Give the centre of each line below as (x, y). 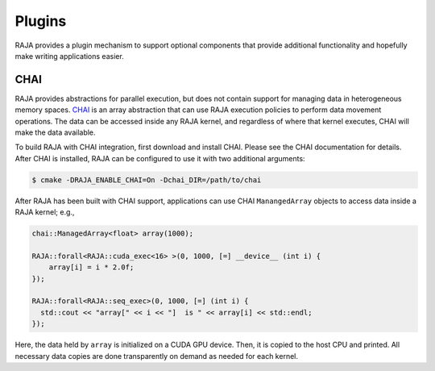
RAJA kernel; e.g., (45, 212)
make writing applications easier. (69, 56)
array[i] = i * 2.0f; (91, 267)
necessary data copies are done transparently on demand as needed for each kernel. (156, 356)
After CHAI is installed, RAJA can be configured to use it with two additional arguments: (160, 158)
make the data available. (55, 132)
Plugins (41, 21)
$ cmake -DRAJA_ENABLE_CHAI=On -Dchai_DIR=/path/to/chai (147, 180)
